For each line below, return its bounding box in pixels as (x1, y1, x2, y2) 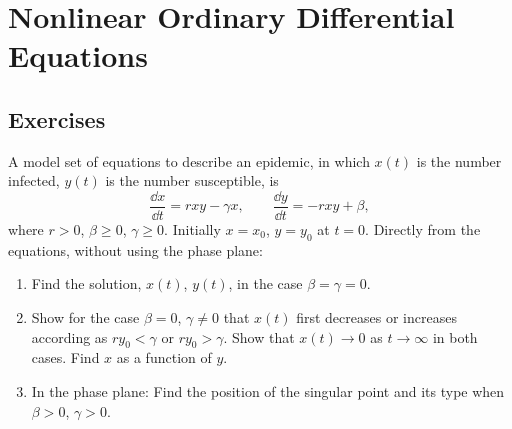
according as (31, 326, 108, 347)
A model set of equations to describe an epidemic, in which (8, 150, 370, 171)
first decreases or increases (296, 307, 457, 327)
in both (432, 326, 478, 347)
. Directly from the (365, 219, 481, 240)
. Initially (164, 219, 221, 240)
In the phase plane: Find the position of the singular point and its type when (31, 380, 505, 401)
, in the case (228, 273, 303, 294)
